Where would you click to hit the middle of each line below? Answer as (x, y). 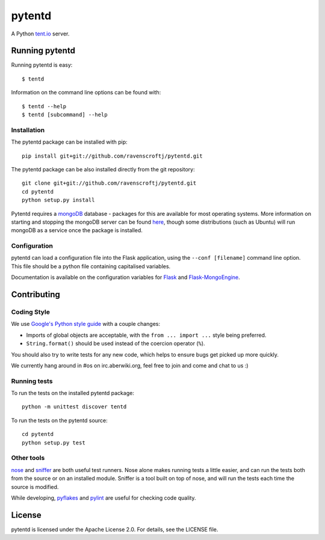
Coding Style (31, 311)
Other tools (28, 458)
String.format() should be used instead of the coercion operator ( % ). (116, 343)
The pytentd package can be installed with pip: (69, 142)
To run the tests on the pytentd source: (59, 420)
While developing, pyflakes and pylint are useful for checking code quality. (104, 498)
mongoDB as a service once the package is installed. (77, 230)
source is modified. (35, 486)
